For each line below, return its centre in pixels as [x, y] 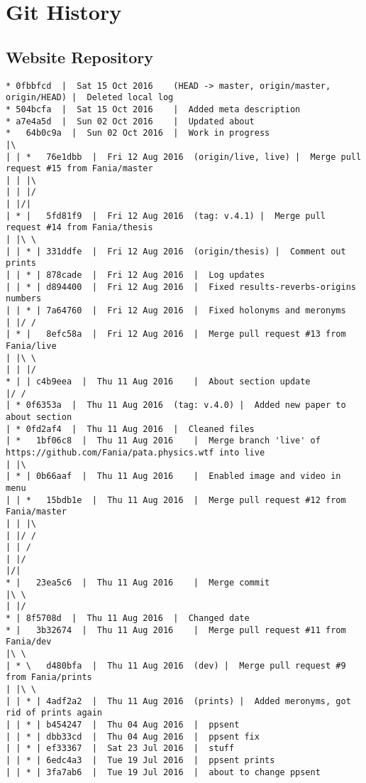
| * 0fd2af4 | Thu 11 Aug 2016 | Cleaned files [130, 429]
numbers [24, 299]
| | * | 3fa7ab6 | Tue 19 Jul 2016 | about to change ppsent [163, 772]
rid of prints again [54, 713]
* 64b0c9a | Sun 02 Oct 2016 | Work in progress [138, 133]
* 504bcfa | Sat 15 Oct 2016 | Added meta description [153, 109]
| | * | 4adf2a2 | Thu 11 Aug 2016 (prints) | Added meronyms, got [178, 701]
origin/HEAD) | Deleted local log [90, 98]
